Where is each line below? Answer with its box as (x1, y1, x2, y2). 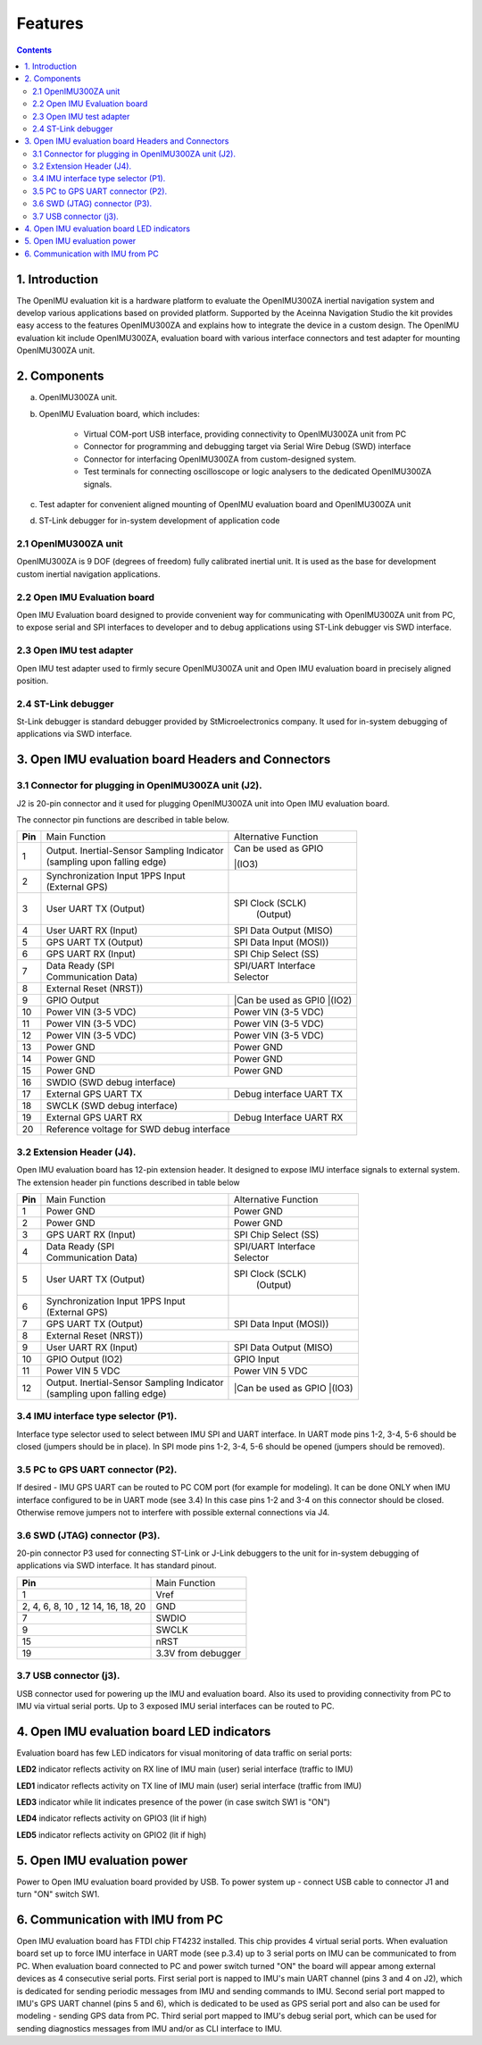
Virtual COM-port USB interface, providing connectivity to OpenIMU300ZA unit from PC (83, 429, 406, 439)
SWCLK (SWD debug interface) (46, 1099, 179, 1112)
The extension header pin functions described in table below (16, 1177, 240, 1188)
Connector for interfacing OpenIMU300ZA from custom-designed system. (83, 454, 357, 464)
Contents (16, 45, 53, 55)
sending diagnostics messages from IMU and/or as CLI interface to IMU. (16, 2023, 283, 2033)
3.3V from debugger (155, 1647, 241, 1659)
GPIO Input (233, 1353, 280, 1365)
